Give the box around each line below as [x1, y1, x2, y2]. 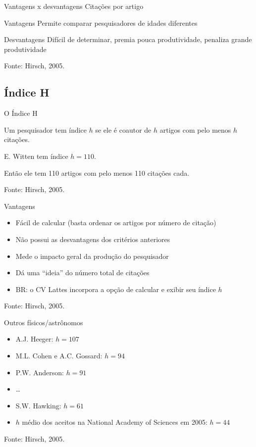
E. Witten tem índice [4, 150, 68, 161]
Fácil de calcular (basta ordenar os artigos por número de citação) [15, 217, 216, 228]
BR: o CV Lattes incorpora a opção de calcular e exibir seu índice [15, 284, 216, 294]
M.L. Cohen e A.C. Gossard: [15, 350, 102, 361]
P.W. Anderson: [15, 367, 64, 377]
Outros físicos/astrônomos [4, 317, 83, 327]
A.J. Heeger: [15, 334, 53, 344]
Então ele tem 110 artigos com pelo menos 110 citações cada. [4, 167, 190, 178]
